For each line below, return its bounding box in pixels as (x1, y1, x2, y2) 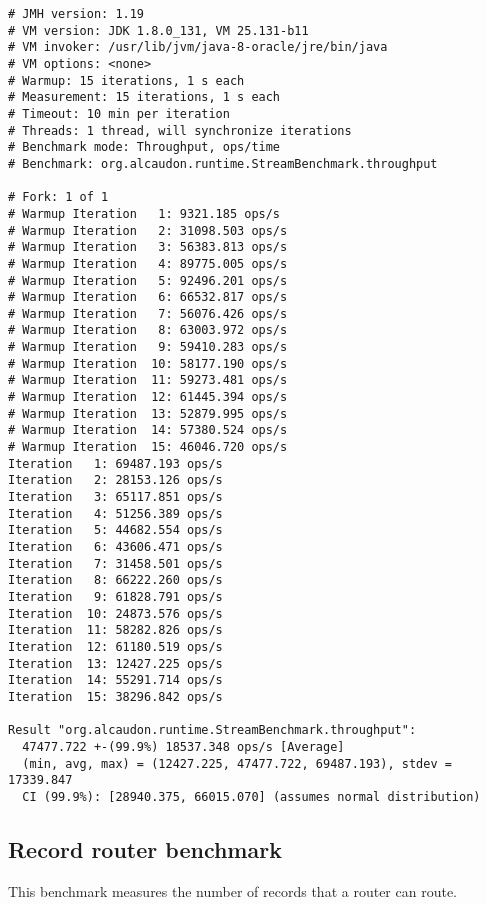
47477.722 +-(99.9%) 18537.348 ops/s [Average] (22, 739, 345, 754)
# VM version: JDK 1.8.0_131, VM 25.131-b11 (8, 23, 309, 38)
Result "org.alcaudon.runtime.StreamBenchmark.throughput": (8, 723, 417, 738)
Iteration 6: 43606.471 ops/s (8, 540, 223, 554)
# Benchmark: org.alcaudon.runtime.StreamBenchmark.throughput (8, 156, 438, 171)
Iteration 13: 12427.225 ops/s (8, 656, 223, 671)
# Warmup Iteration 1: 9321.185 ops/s (8, 206, 281, 221)
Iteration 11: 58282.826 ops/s (8, 623, 223, 638)
